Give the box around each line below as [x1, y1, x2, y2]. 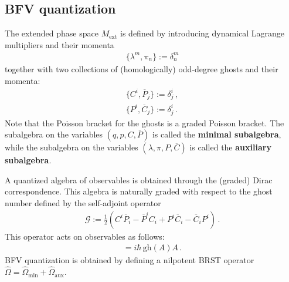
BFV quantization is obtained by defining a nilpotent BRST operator [5, 254, 254, 266]
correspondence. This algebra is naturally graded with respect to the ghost [5, 185, 273, 197]
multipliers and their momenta [5, 38, 114, 51]
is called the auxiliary [189, 141, 271, 153]
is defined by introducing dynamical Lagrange [120, 27, 285, 39]
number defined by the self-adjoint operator [5, 197, 161, 209]
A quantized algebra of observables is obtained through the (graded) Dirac [5, 173, 273, 186]
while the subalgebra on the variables [5, 141, 138, 153]
